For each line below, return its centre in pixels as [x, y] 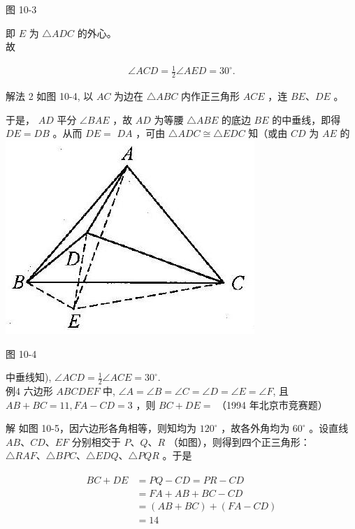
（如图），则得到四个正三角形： [239, 441]
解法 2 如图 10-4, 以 [50, 96]
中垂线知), [29, 377]
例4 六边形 [29, 390]
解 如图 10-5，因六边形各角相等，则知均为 [101, 428]
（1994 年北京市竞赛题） [272, 404]
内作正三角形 [211, 96]
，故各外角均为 [255, 428]
